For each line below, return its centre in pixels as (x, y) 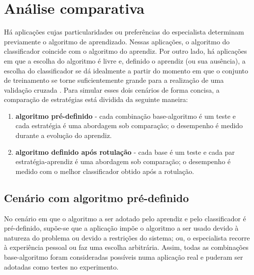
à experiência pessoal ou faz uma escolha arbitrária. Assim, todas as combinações (126, 247)
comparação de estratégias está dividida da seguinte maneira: (96, 99)
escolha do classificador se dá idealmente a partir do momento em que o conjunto (126, 70)
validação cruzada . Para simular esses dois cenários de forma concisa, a (112, 89)
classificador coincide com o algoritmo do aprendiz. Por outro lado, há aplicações (126, 51)
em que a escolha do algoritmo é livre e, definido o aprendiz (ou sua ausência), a (125, 60)
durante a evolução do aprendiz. (64, 135)
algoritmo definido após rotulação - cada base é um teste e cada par (125, 152)
